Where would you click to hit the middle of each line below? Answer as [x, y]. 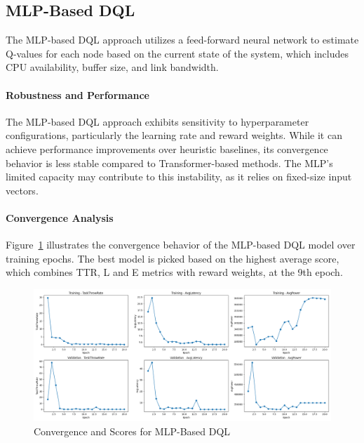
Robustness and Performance [78, 94]
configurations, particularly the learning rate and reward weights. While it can [174, 135]
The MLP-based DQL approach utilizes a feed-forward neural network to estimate [182, 40]
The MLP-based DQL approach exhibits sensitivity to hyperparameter [157, 121]
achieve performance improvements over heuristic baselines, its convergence [167, 148]
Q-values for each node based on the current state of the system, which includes [177, 53]
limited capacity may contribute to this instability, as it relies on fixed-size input [179, 177]
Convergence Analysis [60, 217]
